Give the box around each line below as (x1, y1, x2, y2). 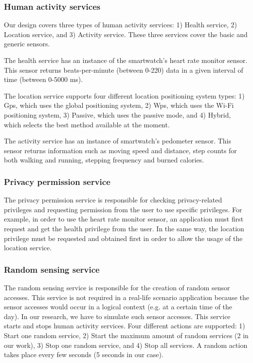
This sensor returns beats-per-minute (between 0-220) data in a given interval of (4, 64, 243, 75)
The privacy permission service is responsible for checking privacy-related (4, 195, 222, 205)
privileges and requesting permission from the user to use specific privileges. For (4, 204, 242, 214)
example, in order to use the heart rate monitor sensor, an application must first (4, 214, 244, 224)
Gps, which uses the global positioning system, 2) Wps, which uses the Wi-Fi (4, 100, 234, 110)
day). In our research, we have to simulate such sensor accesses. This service (4, 311, 231, 321)
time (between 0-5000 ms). (4, 74, 83, 84)
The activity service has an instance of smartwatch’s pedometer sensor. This (4, 136, 231, 146)
